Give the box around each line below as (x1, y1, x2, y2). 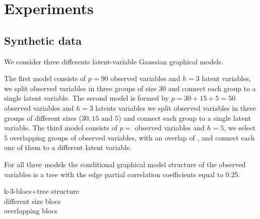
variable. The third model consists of (4, 122, 117, 133)
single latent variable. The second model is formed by (4, 93, 169, 103)
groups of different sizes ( (4, 112, 82, 123)
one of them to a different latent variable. (4, 142, 132, 153)
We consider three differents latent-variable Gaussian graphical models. (4, 56, 224, 66)
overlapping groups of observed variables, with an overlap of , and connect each (10, 132, 255, 142)
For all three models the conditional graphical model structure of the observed (4, 159, 246, 169)
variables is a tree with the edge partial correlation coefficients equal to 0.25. (4, 169, 240, 179)
